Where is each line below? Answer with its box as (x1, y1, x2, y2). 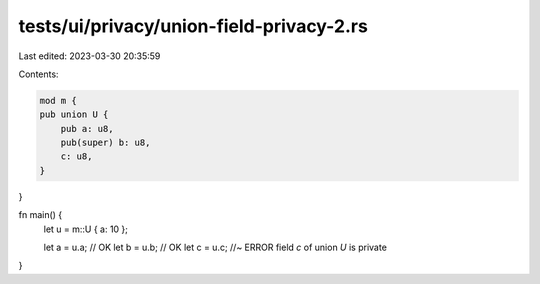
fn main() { (18, 209, 63, 221)
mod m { (39, 95, 77, 106)
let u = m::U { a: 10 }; (43, 223, 129, 235)
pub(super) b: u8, (60, 137, 151, 149)
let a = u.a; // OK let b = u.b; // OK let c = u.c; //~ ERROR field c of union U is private (43, 241, 387, 254)
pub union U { (39, 109, 109, 120)
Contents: (18, 68, 59, 80)
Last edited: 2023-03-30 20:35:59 (18, 50, 161, 62)
